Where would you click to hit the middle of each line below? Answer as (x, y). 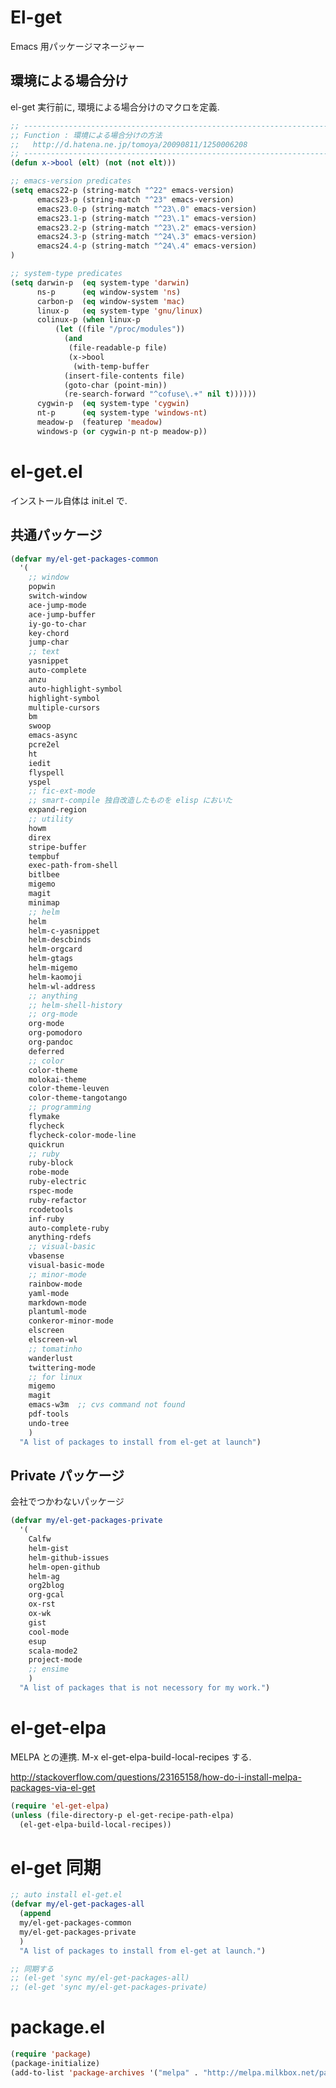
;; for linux (55, 1377)
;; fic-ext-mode (62, 791)
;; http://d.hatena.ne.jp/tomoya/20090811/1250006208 (129, 144)
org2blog (46, 1586)
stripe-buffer (57, 847)
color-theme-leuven (69, 1089)
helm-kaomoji (55, 977)
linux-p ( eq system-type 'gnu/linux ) (119, 311)
